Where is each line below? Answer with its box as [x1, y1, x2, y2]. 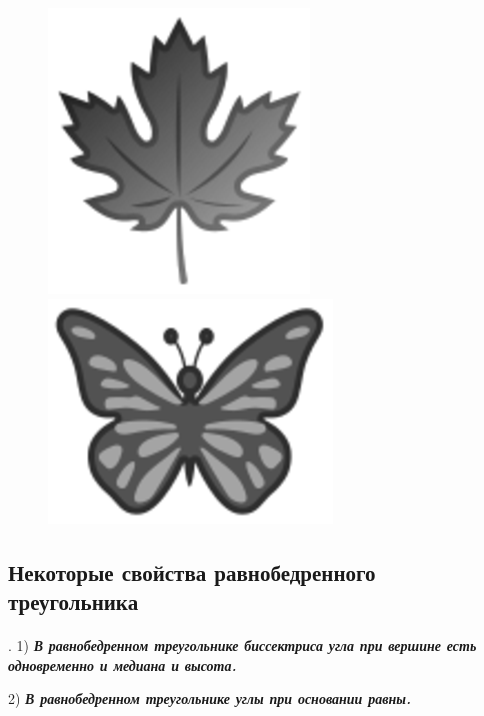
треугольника [8, 585, 139, 616]
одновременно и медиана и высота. [8, 654, 237, 675]
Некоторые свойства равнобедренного [8, 556, 376, 587]
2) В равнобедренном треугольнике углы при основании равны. [8, 688, 411, 709]
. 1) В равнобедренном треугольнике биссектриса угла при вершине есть [8, 634, 477, 655]
